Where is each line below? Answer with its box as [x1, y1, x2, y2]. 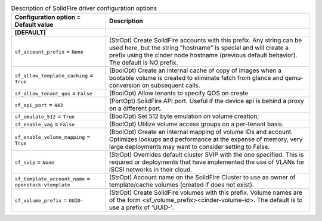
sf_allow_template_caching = [14, 71, 94, 79]
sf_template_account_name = [14, 174, 91, 182]
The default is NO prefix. [109, 58, 178, 67]
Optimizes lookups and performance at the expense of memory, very [109, 135, 303, 144]
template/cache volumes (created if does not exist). [109, 180, 255, 189]
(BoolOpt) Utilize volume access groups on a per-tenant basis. [109, 120, 284, 128]
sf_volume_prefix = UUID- [14, 196, 83, 204]
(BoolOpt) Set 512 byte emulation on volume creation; [109, 112, 259, 120]
